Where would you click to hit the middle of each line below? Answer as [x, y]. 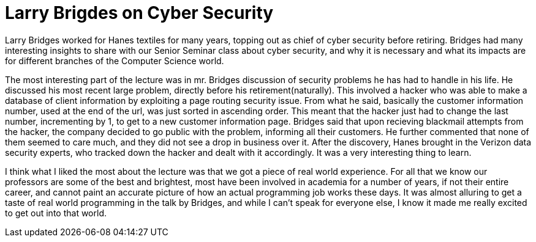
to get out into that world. [56, 213]
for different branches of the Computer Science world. [115, 61]
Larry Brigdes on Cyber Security [139, 13]
